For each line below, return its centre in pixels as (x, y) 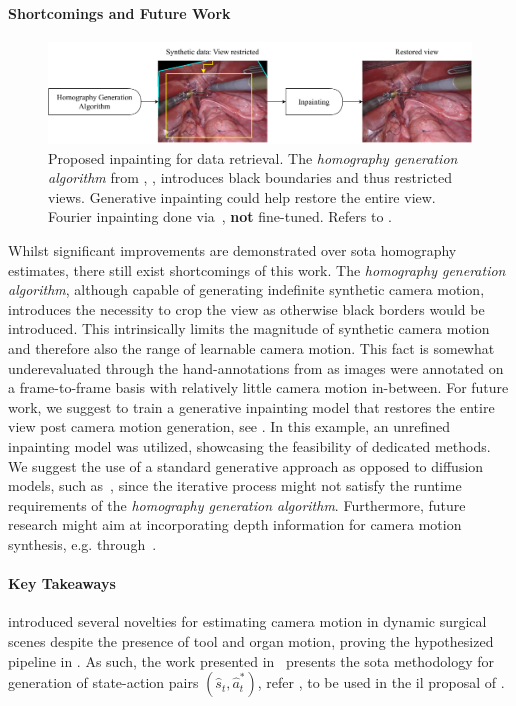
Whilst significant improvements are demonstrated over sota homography (232, 250)
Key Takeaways (62, 583)
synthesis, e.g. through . (82, 543)
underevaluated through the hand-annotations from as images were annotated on (256, 367)
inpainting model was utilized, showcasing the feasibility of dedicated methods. (249, 445)
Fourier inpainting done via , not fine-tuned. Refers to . (220, 216)
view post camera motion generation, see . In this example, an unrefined (229, 426)
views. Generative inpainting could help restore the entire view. (242, 196)
